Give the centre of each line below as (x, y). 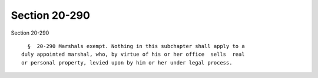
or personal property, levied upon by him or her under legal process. (127, 62)
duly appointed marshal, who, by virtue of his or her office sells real (133, 55)
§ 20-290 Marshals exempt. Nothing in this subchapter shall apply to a (136, 46)
